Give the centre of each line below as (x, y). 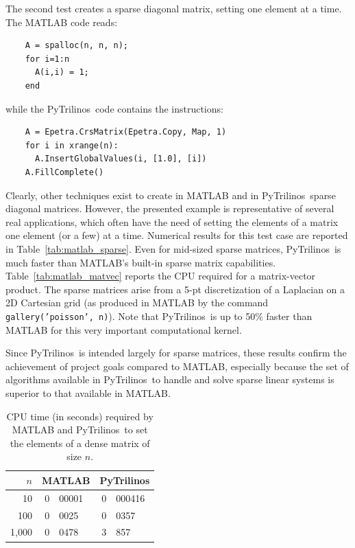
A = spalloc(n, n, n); (76, 46)
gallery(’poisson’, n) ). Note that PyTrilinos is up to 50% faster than (159, 316)
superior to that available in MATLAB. (88, 392)
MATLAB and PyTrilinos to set (80, 430)
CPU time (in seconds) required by (80, 416)
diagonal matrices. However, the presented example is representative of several (170, 208)
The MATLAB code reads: (62, 22)
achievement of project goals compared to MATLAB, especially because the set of (177, 366)
